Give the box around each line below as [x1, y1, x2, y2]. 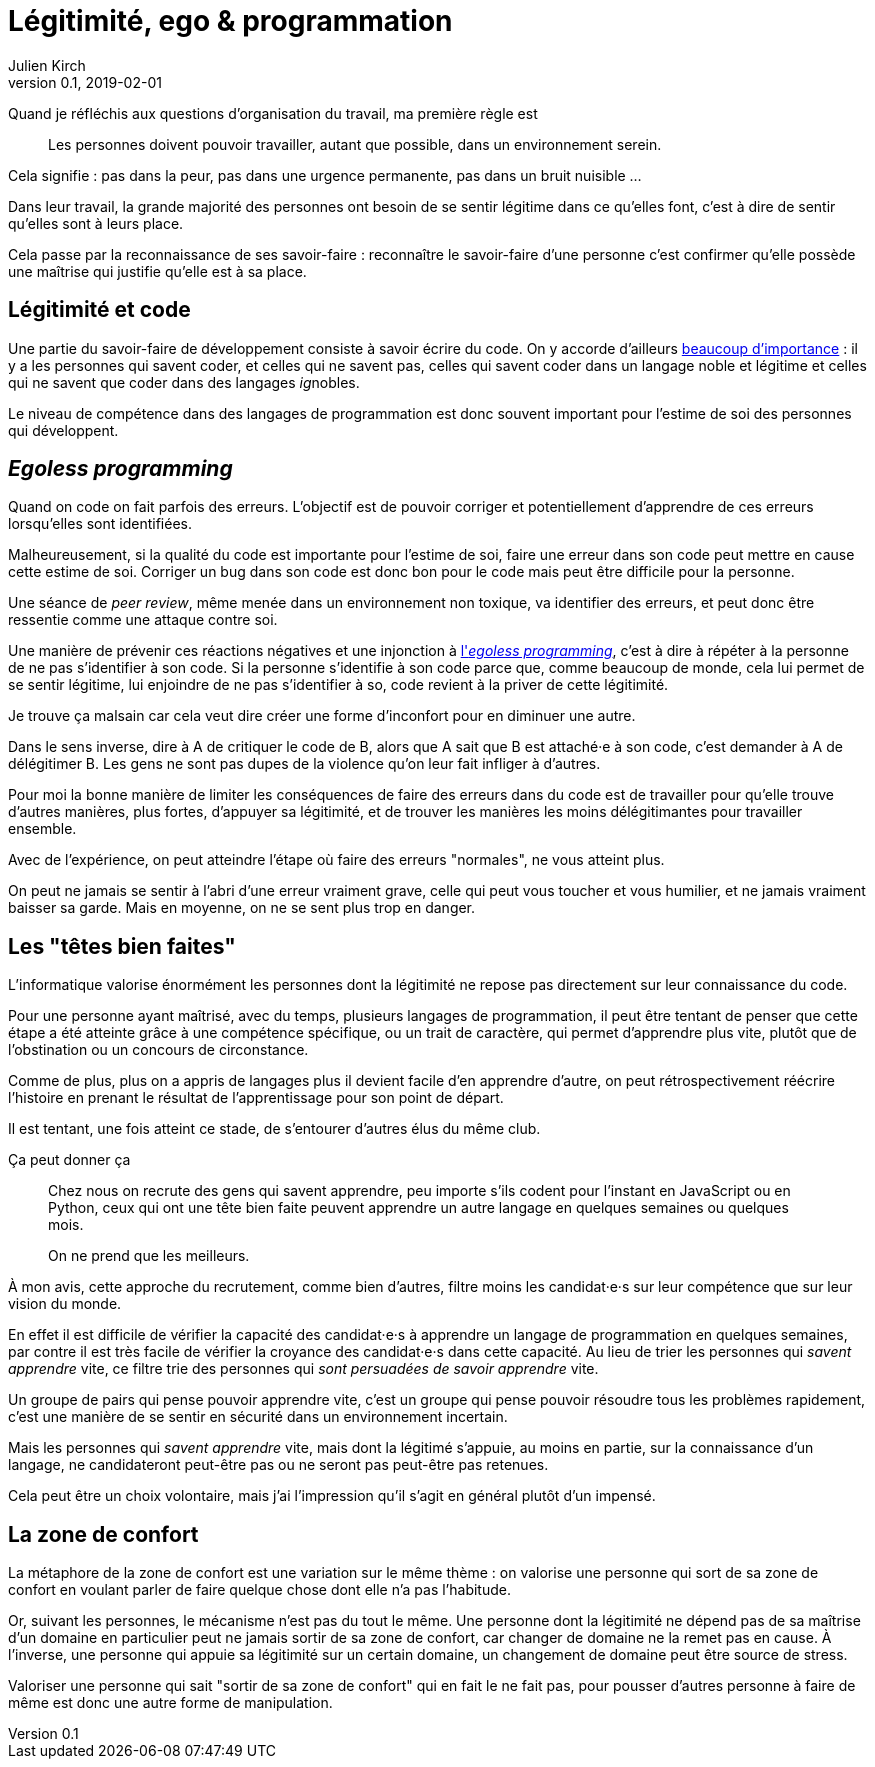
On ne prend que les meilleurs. [48, 1247, 250, 1265]
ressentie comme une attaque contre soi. [8, 611, 278, 629]
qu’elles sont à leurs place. [8, 214, 184, 232]
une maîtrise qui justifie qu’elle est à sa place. [8, 262, 307, 280]
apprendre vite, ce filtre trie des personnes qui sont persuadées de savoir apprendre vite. [8, 1360, 599, 1378]
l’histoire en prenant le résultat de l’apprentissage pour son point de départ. [8, 1089, 504, 1107]
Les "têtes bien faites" [8, 933, 236, 959]
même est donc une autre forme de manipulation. [8, 1694, 333, 1712]
